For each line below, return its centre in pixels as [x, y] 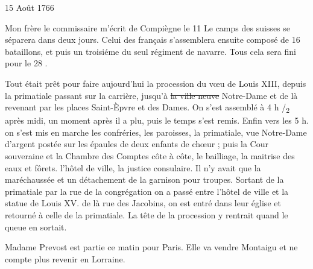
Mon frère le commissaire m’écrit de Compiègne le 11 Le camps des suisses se [148, 27]
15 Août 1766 [30, 7]
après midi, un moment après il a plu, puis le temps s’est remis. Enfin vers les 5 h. [157, 120]
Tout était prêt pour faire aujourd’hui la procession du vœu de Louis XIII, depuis [156, 83]
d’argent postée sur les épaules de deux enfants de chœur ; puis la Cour [137, 144]
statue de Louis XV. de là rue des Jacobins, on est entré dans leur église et [143, 203]
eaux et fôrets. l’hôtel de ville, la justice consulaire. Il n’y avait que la [133, 167]
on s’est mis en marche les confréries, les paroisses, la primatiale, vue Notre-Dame [156, 132]
